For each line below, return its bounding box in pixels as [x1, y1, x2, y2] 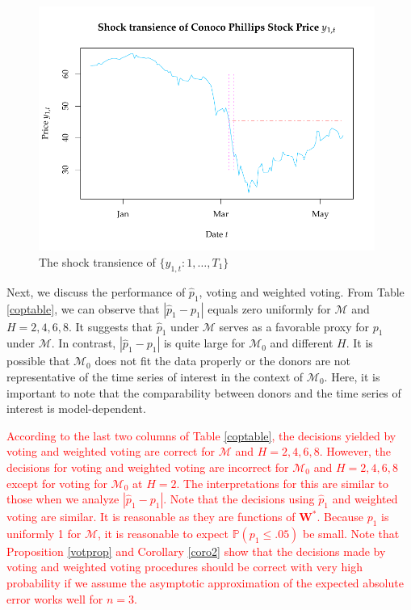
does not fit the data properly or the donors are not [94, 352, 350, 369]
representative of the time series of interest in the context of [6, 368, 304, 385]
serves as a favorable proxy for [219, 318, 370, 334]
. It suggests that [69, 318, 153, 334]
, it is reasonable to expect [98, 524, 229, 541]
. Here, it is [324, 368, 380, 385]
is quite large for [163, 334, 245, 351]
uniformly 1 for [6, 524, 82, 541]
